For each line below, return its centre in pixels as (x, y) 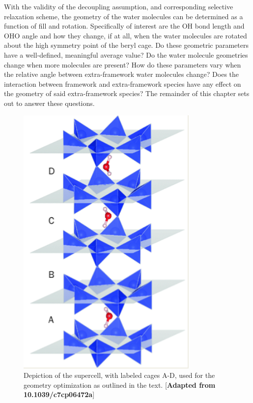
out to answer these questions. (49, 103)
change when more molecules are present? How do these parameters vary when (123, 64)
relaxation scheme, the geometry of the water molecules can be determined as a (124, 16)
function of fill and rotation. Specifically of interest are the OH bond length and (124, 26)
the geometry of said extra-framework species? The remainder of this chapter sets (127, 93)
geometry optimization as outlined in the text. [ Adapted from (120, 385)
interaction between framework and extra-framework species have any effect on (123, 84)
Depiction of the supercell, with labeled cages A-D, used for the (119, 375)
